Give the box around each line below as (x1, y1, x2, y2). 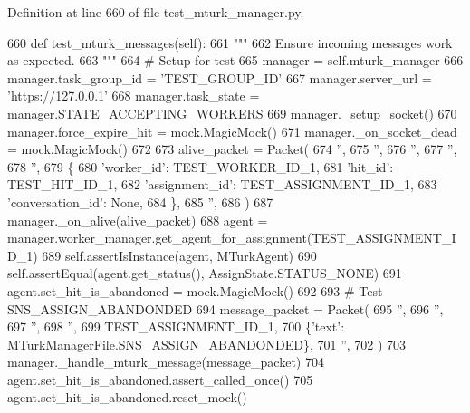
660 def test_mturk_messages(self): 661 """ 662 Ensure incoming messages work (7, 33, 453, 52)
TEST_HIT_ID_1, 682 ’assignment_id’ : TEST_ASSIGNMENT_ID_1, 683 (7, 175, 437, 194)
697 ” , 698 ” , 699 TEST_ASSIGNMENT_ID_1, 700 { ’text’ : (7, 317, 345, 336)
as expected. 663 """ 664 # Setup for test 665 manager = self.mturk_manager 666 (7, 51, 464, 70)
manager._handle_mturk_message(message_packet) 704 (7, 352, 324, 371)
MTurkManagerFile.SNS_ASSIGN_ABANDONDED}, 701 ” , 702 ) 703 (7, 334, 407, 353)
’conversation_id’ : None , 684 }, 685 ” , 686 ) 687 (7, 192, 273, 211)
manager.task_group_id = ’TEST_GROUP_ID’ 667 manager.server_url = (7, 68, 432, 87)
